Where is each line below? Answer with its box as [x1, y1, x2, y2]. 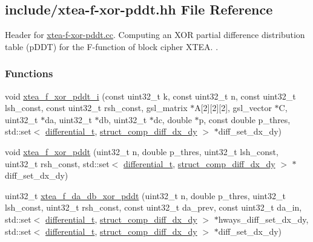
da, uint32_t [45, 113, 92, 126]
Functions [5, 66, 53, 81]
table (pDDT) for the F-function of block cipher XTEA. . [5, 40, 219, 53]
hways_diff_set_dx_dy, [218, 212, 309, 225]
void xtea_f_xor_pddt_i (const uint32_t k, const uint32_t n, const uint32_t [5, 89, 296, 102]
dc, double [153, 113, 192, 126]
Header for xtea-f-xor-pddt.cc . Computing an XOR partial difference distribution [5, 28, 305, 41]
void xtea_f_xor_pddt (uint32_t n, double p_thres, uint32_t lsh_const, [5, 145, 278, 158]
